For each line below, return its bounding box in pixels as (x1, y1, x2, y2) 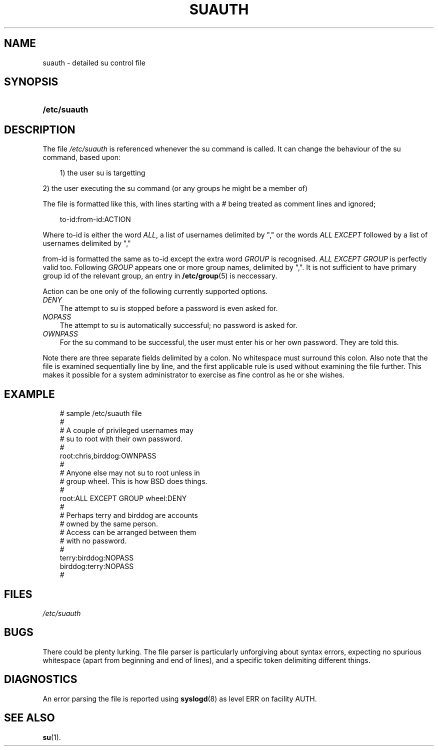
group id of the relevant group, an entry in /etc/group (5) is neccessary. (42, 271, 277, 280)
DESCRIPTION (4, 123, 75, 136)
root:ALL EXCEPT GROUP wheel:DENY (59, 494, 187, 503)
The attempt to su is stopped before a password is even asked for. (59, 304, 278, 313)
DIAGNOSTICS (4, 673, 77, 686)
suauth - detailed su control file (42, 58, 145, 67)
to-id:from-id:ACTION (59, 215, 131, 224)
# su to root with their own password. (59, 434, 182, 443)
